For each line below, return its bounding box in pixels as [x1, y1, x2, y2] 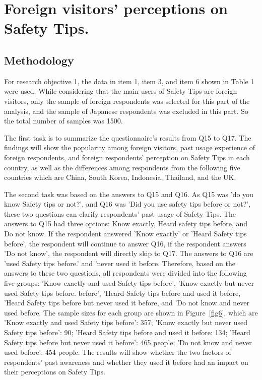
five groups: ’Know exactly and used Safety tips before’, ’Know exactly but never [4, 278, 254, 288]
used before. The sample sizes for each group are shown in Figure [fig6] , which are [4, 307, 258, 318]
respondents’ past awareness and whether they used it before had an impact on [4, 356, 248, 367]
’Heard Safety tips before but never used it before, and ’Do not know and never [4, 297, 250, 308]
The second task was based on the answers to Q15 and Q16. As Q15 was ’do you [4, 188, 253, 199]
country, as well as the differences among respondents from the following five [4, 162, 240, 172]
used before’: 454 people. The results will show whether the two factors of [4, 347, 231, 357]
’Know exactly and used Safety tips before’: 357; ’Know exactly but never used [4, 317, 247, 328]
